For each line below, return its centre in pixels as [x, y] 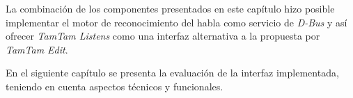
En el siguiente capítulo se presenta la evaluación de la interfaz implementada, [172, 73]
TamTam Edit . [37, 49]
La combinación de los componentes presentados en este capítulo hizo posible [170, 8]
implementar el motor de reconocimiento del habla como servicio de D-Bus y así [176, 22]
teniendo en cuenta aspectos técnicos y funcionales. [115, 86]
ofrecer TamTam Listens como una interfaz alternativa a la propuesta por [163, 36]
